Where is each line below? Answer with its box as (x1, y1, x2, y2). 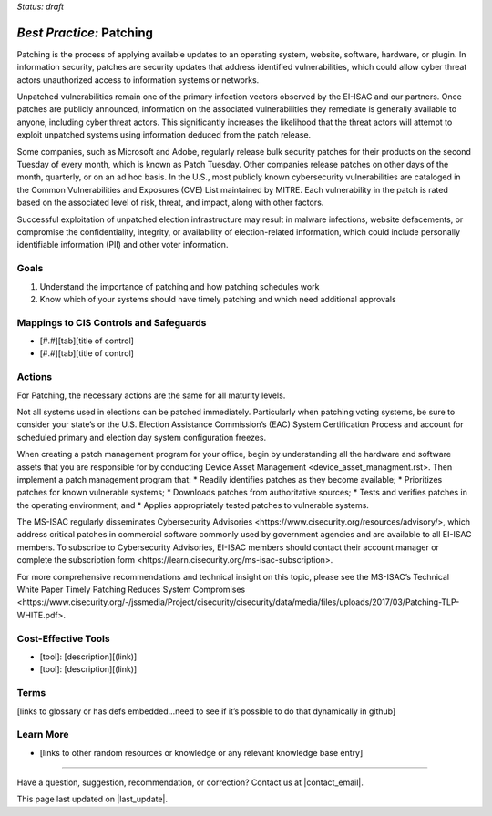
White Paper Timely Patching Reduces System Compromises (16, 584, 246, 596)
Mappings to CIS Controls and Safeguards (16, 316, 207, 329)
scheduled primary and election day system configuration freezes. (16, 432, 267, 443)
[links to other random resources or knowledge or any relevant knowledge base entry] (39, 747, 364, 758)
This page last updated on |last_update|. (16, 793, 169, 805)
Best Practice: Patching (16, 25, 154, 40)
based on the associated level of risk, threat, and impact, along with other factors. (16, 197, 324, 209)
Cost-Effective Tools (16, 632, 110, 645)
